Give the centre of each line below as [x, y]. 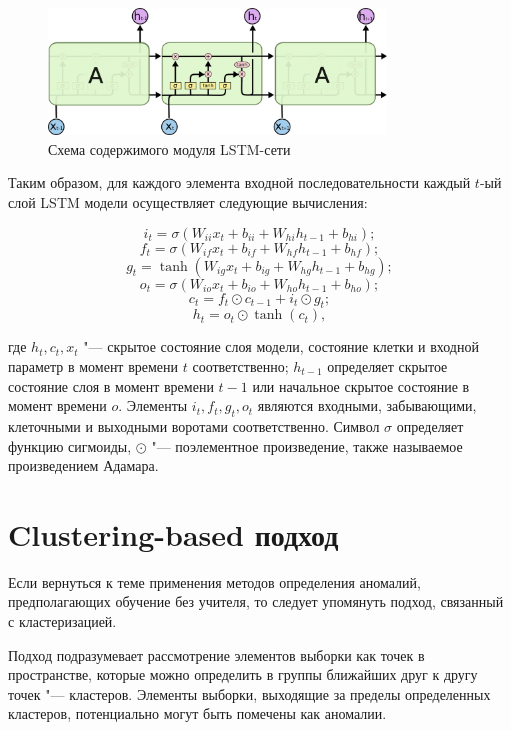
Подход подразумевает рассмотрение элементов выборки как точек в [216, 654]
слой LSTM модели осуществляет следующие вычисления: [188, 201]
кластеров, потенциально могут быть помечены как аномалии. [197, 713]
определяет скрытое [387, 365]
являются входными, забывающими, [367, 405]
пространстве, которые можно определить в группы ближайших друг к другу [243, 674]
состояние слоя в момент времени [111, 385]
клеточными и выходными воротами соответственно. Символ [194, 425]
